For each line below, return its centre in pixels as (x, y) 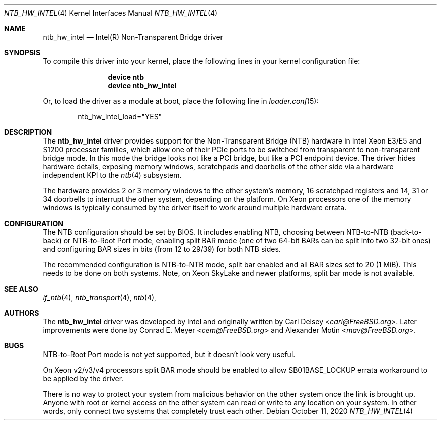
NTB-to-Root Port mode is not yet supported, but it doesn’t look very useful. (169, 354)
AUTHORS (22, 313)
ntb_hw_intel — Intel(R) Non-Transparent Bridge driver (133, 37)
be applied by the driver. (83, 378)
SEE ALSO (21, 289)
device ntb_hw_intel (142, 85)
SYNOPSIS (22, 53)
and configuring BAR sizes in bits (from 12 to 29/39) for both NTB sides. (162, 249)
